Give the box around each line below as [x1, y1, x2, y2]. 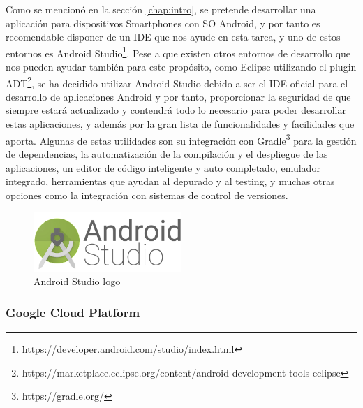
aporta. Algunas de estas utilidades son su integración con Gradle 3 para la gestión [6, 131, 357, 147]
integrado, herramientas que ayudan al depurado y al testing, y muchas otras [6, 174, 335, 189]
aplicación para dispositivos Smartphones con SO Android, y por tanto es [6, 15, 320, 30]
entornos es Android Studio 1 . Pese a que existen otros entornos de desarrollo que [6, 43, 351, 60]
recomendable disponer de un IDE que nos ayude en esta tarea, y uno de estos [6, 29, 341, 44]
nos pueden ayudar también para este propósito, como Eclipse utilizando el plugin [6, 59, 357, 74]
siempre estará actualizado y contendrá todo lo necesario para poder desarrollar [6, 103, 346, 117]
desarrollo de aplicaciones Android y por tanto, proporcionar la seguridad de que [6, 89, 351, 103]
